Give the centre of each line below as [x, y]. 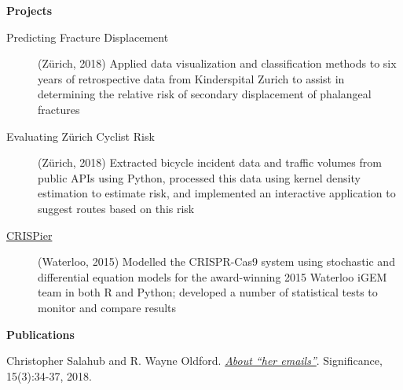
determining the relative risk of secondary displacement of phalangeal [205, 94]
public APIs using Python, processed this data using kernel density [199, 177]
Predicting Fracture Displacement [88, 37]
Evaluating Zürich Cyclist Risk [81, 136]
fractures [59, 109]
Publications [40, 334]
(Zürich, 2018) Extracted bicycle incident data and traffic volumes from [210, 162]
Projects [29, 10]
